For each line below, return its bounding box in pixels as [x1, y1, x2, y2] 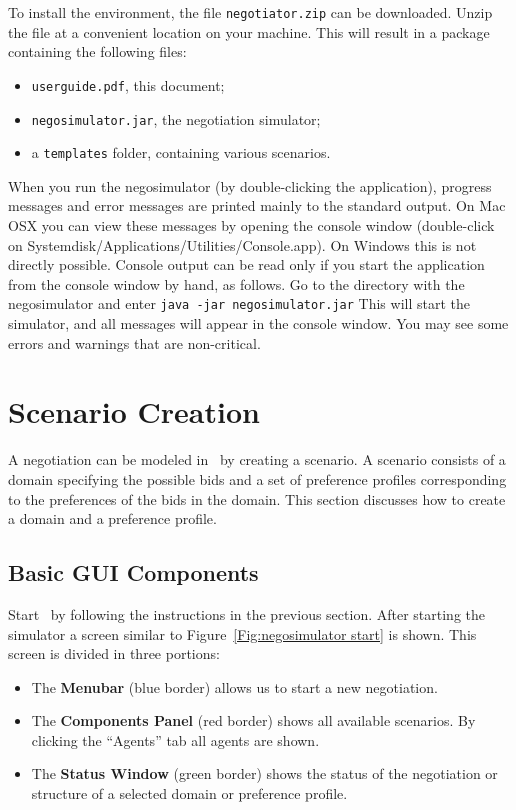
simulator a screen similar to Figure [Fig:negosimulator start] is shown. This [8, 623, 477, 644]
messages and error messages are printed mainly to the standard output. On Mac [8, 195, 506, 216]
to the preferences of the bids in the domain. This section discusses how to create [8, 488, 506, 509]
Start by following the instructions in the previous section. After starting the [8, 603, 486, 624]
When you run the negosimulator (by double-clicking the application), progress [8, 175, 492, 196]
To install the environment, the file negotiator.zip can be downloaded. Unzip [8, 2, 493, 22]
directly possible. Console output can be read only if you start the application [8, 254, 485, 275]
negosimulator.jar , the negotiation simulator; [31, 108, 321, 129]
